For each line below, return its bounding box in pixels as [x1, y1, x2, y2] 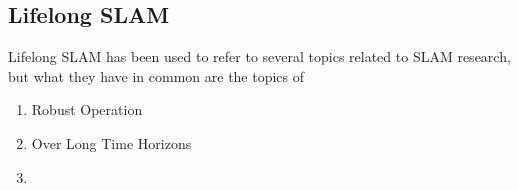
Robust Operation [31, 99, 143, 120]
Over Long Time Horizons [31, 132, 192, 153]
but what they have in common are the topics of [8, 65, 305, 86]
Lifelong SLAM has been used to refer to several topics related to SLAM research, [8, 46, 511, 67]
